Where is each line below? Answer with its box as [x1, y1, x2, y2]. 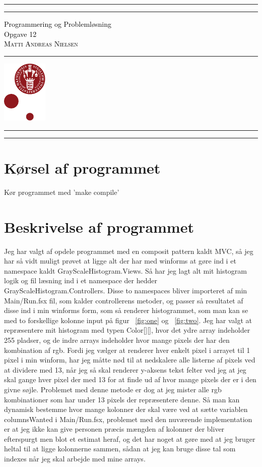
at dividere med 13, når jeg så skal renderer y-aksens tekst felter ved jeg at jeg [4, 364, 246, 375]
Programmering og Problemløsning [4, 19, 111, 29]
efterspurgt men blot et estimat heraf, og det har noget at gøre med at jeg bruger [4, 433, 255, 444]
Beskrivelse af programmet [4, 216, 194, 237]
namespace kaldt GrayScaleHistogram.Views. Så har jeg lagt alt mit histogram [4, 265, 247, 276]
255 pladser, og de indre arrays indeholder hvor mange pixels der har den [4, 334, 230, 345]
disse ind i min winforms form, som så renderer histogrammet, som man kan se [4, 305, 248, 316]
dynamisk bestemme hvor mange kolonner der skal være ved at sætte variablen [4, 404, 248, 414]
